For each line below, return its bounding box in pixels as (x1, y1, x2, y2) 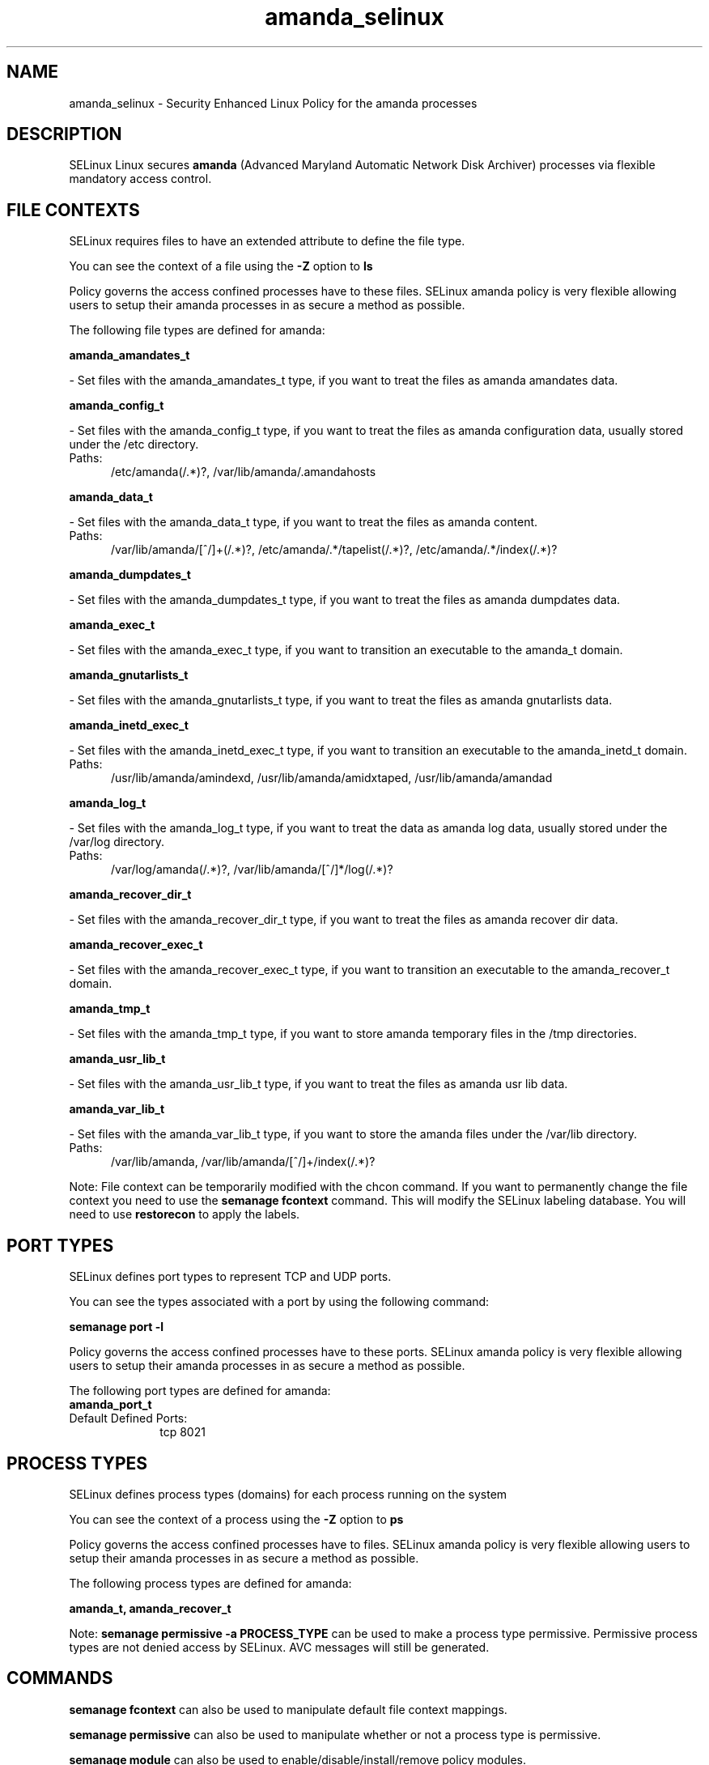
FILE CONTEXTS (6, 199, 140, 220)
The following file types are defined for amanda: (69, 323, 325, 338)
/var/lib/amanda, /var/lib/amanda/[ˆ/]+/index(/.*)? (111, 1155, 376, 1169)
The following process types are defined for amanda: (69, 1576, 352, 1590)
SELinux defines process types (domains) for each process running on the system (69, 1486, 507, 1501)
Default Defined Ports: (69, 1411, 188, 1426)
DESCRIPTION (6, 124, 122, 145)
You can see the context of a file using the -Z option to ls (69, 259, 373, 274)
